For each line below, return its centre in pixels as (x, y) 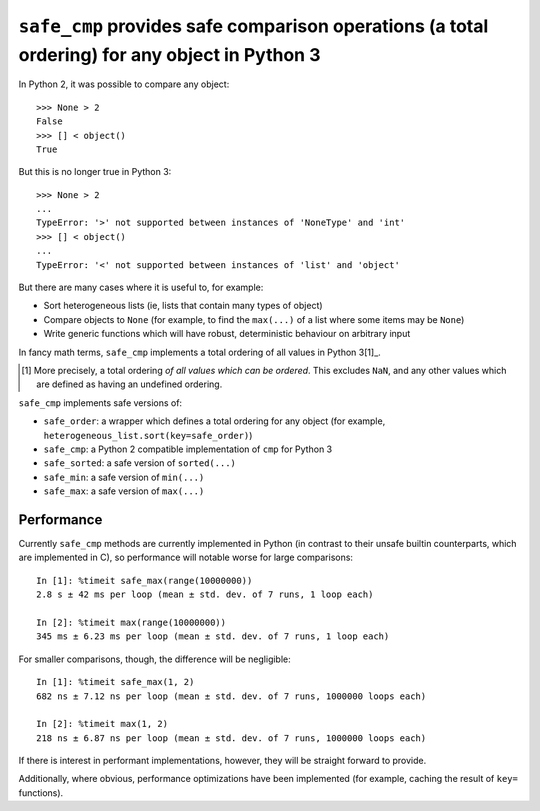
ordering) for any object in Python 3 (169, 54)
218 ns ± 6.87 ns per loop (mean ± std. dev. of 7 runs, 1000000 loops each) (231, 738)
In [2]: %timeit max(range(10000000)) (131, 622)
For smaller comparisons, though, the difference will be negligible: (155, 659)
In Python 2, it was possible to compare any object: (124, 84)
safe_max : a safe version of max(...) (124, 491)
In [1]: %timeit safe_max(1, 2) (115, 682)
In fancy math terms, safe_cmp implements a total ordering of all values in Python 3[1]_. (200, 352)
